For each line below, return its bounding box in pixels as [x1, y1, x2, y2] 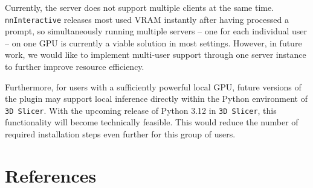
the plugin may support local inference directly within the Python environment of [5, 92, 308, 105]
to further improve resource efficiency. [5, 60, 144, 73]
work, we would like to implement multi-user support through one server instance [5, 48, 306, 61]
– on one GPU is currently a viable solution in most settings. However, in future [5, 36, 302, 49]
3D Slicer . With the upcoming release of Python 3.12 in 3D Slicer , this [5, 104, 277, 116]
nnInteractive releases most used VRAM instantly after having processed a [5, 13, 289, 25]
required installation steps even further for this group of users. [5, 128, 236, 140]
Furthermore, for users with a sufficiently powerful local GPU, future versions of [5, 80, 302, 93]
